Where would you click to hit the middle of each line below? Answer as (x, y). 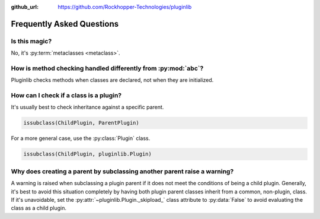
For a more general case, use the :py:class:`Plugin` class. (81, 138)
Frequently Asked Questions (65, 24)
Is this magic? (31, 41)
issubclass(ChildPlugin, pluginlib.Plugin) (88, 154)
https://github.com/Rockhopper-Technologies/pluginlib (125, 7)
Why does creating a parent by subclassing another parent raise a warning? (122, 171)
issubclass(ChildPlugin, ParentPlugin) (81, 123)
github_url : (25, 7)
